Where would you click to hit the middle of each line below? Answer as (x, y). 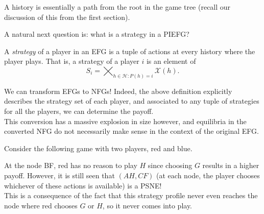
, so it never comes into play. (147, 205)
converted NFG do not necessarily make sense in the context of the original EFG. (131, 131)
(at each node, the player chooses (208, 175)
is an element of (171, 61)
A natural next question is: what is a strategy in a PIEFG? (97, 34)
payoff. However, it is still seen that (59, 175)
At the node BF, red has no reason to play (71, 165)
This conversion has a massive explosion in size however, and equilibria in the (125, 121)
